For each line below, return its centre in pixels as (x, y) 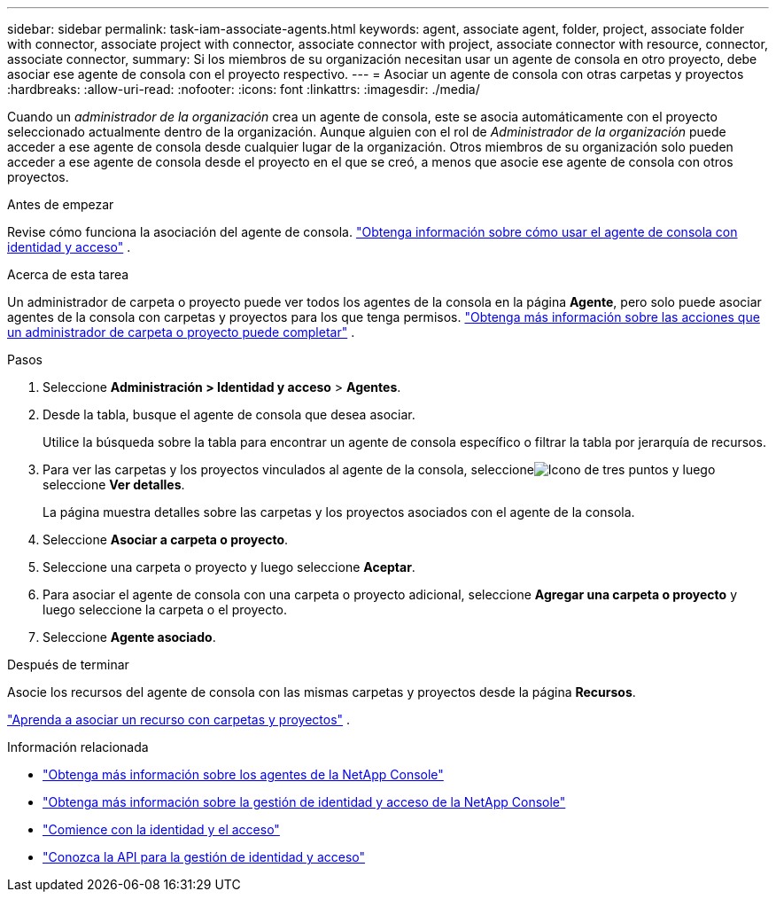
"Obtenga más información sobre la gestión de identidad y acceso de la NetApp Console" (304, 802)
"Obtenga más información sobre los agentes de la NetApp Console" (243, 774)
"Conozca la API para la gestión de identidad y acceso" (204, 857)
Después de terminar (68, 664)
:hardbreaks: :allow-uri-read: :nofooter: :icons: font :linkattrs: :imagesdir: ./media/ (244, 89)
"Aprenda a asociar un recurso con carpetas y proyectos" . (179, 719)
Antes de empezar (61, 204)
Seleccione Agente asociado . (129, 637)
